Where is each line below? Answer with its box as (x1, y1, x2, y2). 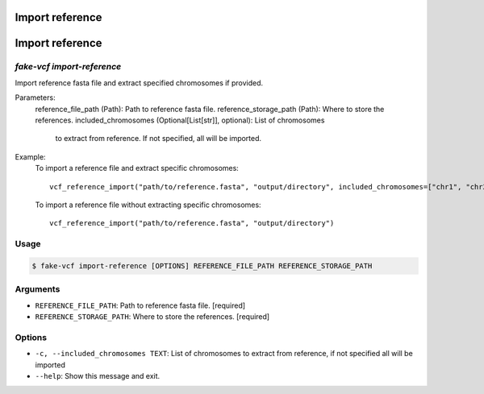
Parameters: (15, 93, 56, 102)
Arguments (15, 284, 60, 295)
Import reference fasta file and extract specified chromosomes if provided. (15, 77, 264, 88)
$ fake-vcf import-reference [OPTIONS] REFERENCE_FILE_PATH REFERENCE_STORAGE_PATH (31, 261, 373, 270)
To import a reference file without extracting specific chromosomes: (35, 200, 261, 209)
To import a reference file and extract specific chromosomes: (35, 164, 240, 173)
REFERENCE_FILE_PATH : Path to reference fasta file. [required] (35, 301, 246, 310)
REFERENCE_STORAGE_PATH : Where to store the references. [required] (35, 311, 270, 321)
